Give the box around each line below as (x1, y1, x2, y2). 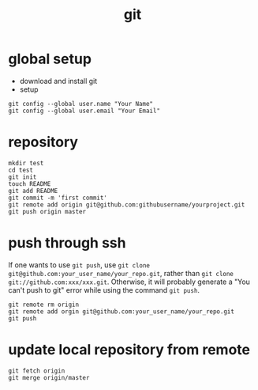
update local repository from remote (8, 341, 251, 358)
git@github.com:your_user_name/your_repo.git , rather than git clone (8, 268, 234, 278)
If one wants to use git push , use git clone (8, 259, 151, 270)
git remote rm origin (8, 301, 80, 309)
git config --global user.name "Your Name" (8, 100, 154, 108)
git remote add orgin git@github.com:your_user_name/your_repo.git (8, 307, 235, 316)
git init (8, 172, 37, 181)
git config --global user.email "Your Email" (8, 107, 160, 115)
